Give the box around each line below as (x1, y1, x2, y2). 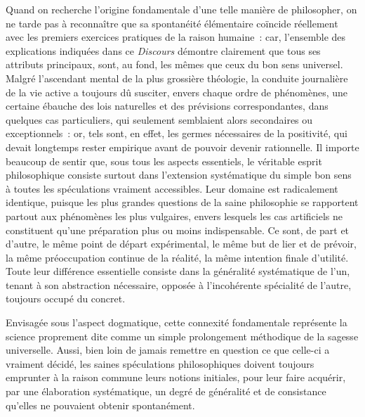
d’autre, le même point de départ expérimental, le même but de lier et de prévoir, (6, 236, 357, 251)
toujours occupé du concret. (6, 291, 126, 306)
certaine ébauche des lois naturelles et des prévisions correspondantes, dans (6, 98, 328, 113)
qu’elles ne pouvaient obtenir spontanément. (6, 397, 195, 412)
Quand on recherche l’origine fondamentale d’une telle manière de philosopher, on (6, 2, 357, 16)
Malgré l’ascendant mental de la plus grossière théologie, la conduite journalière (6, 70, 348, 85)
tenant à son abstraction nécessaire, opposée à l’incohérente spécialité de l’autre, (6, 277, 352, 292)
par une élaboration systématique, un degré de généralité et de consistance (6, 384, 326, 399)
